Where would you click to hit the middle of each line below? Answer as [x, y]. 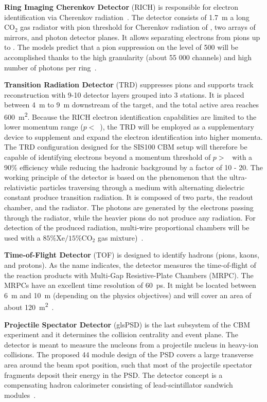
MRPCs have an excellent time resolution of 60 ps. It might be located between [130, 285]
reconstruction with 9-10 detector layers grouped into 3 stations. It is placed [124, 94]
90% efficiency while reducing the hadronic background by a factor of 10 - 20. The [133, 167]
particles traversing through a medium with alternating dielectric [142, 187]
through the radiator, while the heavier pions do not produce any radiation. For [130, 217]
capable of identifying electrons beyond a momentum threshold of [108, 157]
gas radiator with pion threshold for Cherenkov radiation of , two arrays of [138, 27]
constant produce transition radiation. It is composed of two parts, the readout [129, 197]
